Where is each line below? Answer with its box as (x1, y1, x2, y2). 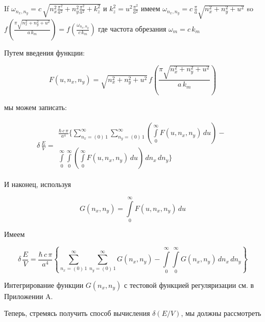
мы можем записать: (4, 101, 67, 112)
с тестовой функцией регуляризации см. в (124, 279, 254, 290)
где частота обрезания (98, 23, 166, 34)
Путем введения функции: (4, 47, 85, 58)
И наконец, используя (4, 179, 71, 190)
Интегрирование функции (4, 279, 84, 290)
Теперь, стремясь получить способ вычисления (4, 308, 150, 318)
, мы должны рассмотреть (181, 308, 261, 318)
